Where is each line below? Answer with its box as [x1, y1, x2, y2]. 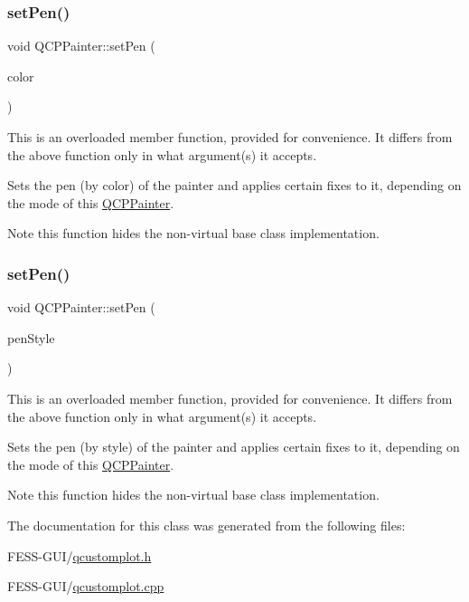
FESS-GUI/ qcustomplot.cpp [7, 577, 164, 596]
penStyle [7, 328, 55, 347]
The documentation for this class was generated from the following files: [7, 515, 406, 534]
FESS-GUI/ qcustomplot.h [7, 546, 152, 565]
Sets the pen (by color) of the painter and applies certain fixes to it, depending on [7, 176, 462, 195]
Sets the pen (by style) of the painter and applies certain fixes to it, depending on [7, 437, 460, 456]
